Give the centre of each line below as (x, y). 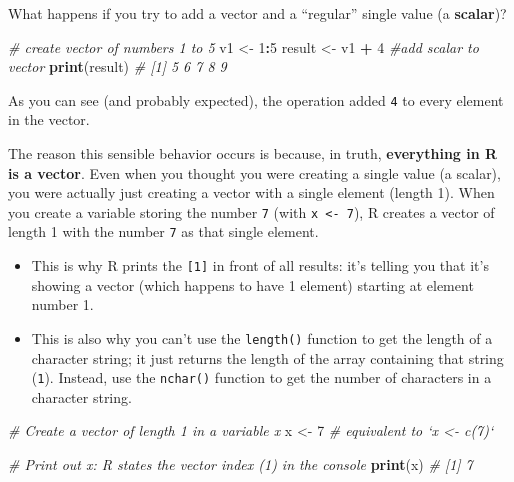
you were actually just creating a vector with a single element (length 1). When (251, 192)
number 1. (62, 304)
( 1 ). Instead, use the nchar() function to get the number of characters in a (261, 377)
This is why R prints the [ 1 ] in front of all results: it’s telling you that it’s (260, 265)
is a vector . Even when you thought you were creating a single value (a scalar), (254, 172)
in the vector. (49, 119)
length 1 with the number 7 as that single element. (163, 231)
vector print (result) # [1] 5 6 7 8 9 (117, 66)
